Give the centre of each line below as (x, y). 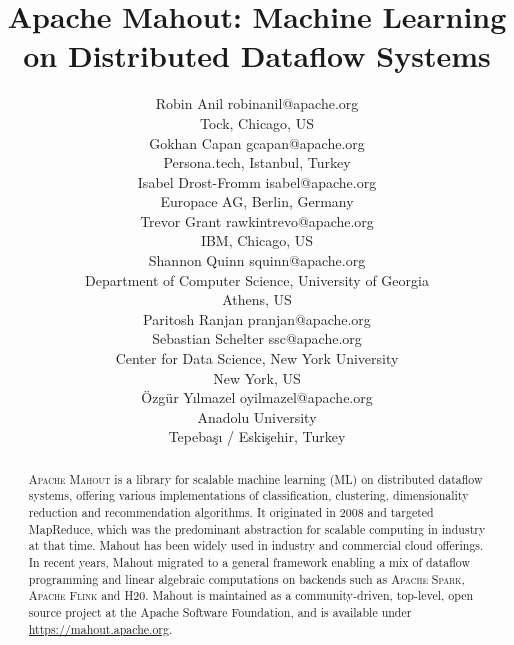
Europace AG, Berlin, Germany (257, 201)
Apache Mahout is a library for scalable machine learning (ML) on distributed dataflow (255, 478)
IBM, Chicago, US (257, 240)
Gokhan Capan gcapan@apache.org (257, 142)
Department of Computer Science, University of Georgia (257, 279)
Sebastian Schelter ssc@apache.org (257, 338)
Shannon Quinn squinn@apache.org (257, 260)
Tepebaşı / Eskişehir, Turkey (257, 436)
